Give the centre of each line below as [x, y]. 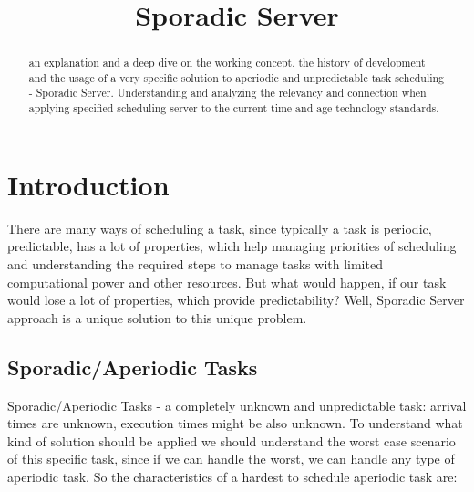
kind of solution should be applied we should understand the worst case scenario [232, 440]
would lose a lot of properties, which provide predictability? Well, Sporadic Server [236, 300]
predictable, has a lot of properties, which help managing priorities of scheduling [232, 246]
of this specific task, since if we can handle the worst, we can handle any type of [231, 459]
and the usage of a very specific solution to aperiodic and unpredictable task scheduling [237, 77]
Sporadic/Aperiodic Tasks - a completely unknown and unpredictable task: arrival [237, 405]
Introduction [88, 184]
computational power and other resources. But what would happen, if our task [227, 282]
